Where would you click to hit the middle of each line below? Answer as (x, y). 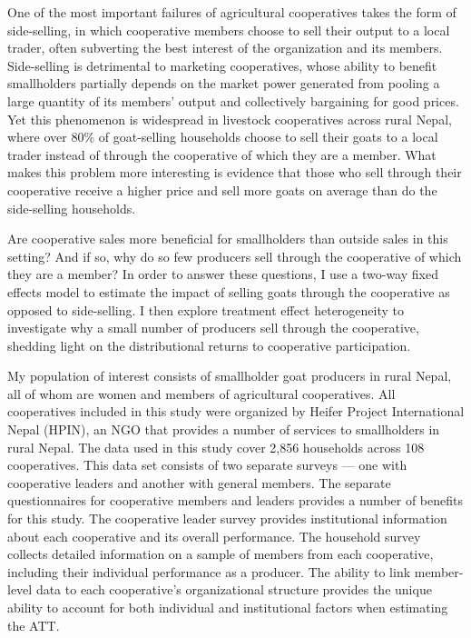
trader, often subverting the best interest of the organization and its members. (225, 48)
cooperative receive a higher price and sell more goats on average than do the (222, 189)
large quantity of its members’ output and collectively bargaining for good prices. (233, 100)
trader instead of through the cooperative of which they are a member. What (222, 154)
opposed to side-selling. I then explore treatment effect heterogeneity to (206, 309)
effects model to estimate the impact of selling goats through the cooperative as (229, 291)
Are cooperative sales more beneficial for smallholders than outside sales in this (228, 239)
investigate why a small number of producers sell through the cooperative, (213, 328)
